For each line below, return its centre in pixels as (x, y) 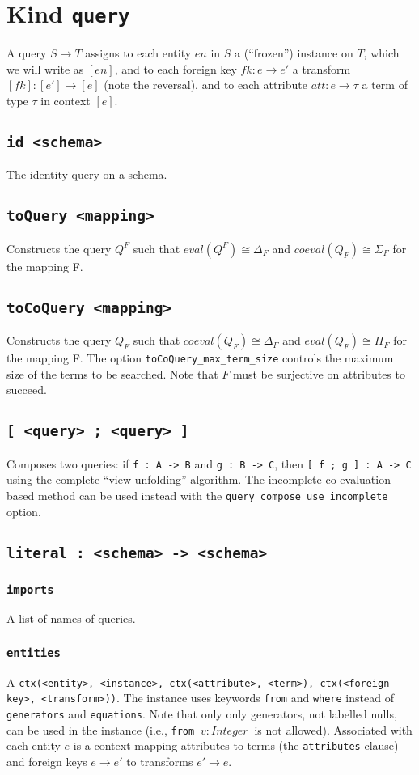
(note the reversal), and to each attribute (205, 85)
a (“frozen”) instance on (294, 53)
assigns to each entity (138, 53)
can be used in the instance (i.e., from (101, 729)
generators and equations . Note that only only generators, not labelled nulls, (202, 714)
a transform (322, 68)
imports (30, 589)
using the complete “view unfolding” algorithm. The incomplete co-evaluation (199, 479)
